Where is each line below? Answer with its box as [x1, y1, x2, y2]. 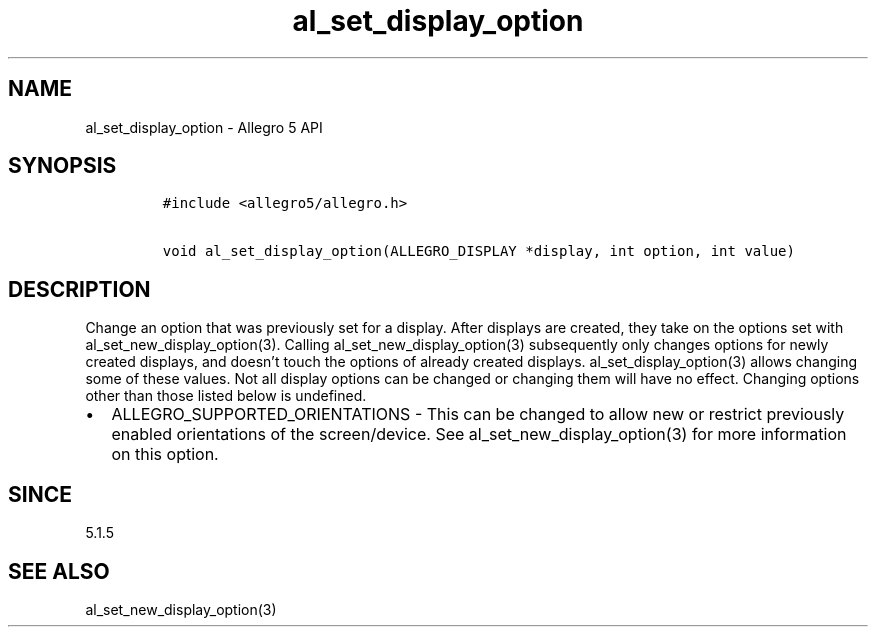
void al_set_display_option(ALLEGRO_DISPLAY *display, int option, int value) [162, 243, 795, 260]
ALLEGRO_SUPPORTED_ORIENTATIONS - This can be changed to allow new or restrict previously [111, 404, 845, 425]
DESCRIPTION [8, 276, 151, 302]
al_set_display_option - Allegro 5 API [85, 118, 323, 136]
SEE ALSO [8, 558, 110, 584]
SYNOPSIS [8, 153, 117, 179]
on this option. [111, 444, 219, 465]
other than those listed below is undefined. [85, 387, 367, 405]
